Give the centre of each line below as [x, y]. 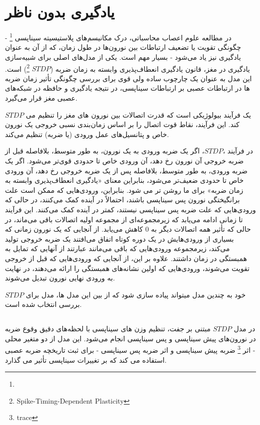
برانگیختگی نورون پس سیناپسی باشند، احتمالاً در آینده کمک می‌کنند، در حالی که [123, 200]
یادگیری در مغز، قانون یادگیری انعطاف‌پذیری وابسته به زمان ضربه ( [150, 69]
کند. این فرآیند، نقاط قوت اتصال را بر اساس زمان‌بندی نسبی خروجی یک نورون [122, 124]
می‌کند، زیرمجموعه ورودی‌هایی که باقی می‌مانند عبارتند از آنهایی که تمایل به [118, 248]
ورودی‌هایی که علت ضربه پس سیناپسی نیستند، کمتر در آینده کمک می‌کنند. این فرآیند [130, 209]
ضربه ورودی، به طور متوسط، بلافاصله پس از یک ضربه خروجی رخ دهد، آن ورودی [126, 170]
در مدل [245, 329]
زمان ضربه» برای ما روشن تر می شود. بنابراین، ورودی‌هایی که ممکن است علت [124, 190]
